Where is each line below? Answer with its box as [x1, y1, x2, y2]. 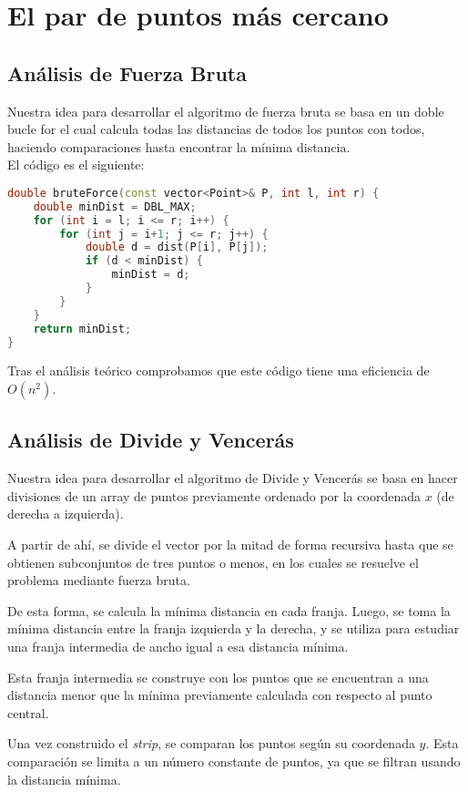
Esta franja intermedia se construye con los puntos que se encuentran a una [7, 667, 429, 686]
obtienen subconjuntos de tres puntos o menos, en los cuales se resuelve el [7, 552, 419, 571]
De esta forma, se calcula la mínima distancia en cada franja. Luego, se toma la [7, 601, 451, 620]
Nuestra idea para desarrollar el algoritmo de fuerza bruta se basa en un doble [7, 101, 444, 120]
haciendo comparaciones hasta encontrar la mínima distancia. [7, 137, 351, 156]
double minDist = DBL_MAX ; [33, 200, 197, 213]
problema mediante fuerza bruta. [7, 571, 190, 590]
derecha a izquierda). [7, 504, 124, 523]
